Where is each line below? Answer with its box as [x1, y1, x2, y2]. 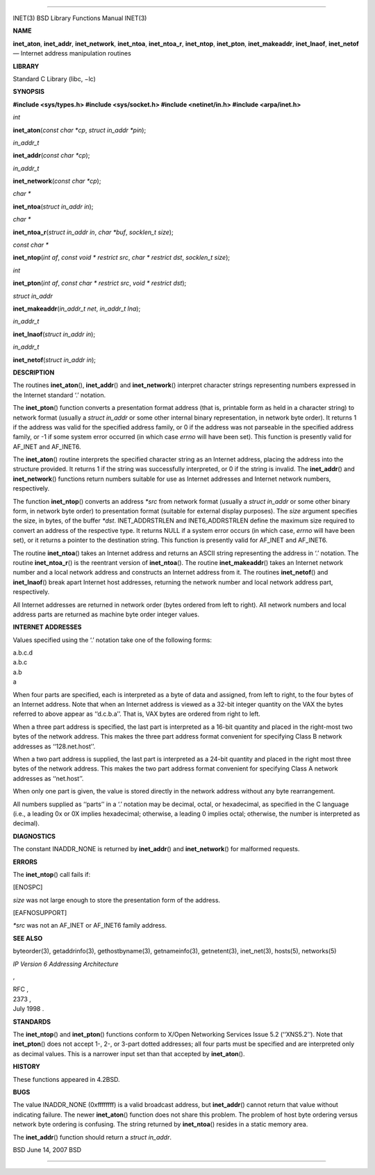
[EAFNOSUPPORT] [12, 909, 67, 917]
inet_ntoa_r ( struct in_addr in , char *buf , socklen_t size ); [12, 228, 174, 236]
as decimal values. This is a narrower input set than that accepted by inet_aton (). [12, 1049, 245, 1058]
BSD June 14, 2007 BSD [12, 1145, 82, 1153]
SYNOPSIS [12, 88, 45, 96]
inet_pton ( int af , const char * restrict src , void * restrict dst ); [12, 279, 187, 288]
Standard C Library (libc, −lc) [12, 74, 97, 83]
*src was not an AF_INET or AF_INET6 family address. [12, 921, 167, 930]
